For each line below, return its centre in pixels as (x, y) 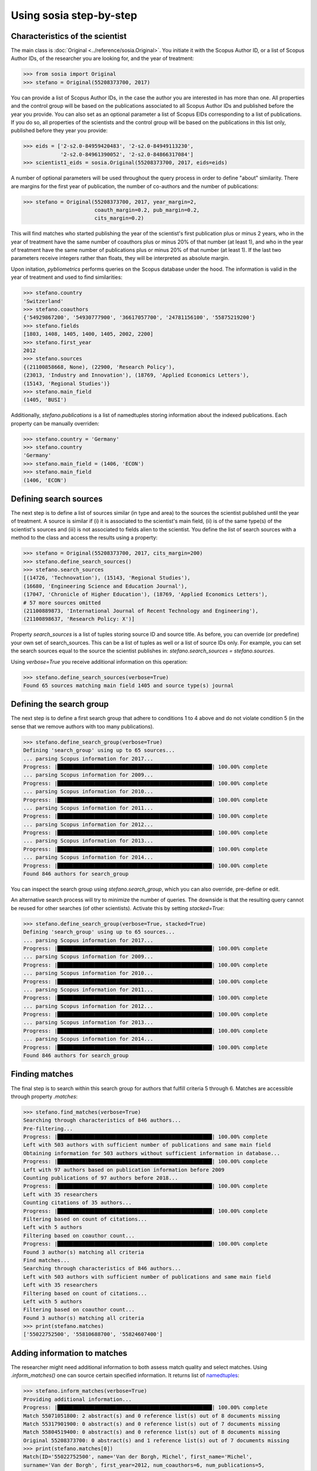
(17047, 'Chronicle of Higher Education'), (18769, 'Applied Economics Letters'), (146, 595)
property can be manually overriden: (55, 423)
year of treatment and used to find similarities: (67, 277)
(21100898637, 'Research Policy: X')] (79, 619)
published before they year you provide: (59, 131)
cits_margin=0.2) (119, 218)
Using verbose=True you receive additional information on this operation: (99, 661)
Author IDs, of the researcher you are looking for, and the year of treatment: (102, 58)
